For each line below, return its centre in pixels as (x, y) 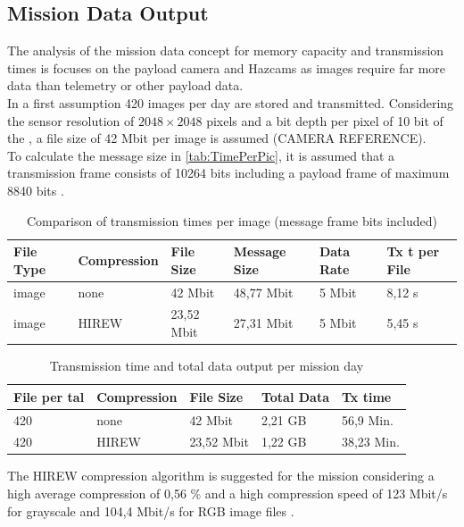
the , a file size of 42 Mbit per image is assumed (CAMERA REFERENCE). (217, 138)
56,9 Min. (367, 419)
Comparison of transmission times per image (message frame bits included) (232, 220)
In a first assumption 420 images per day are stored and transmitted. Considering (231, 102)
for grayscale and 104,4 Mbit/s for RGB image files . (151, 510)
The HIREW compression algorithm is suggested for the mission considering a (221, 476)
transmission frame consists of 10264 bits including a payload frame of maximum (228, 173)
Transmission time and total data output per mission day (207, 366)
